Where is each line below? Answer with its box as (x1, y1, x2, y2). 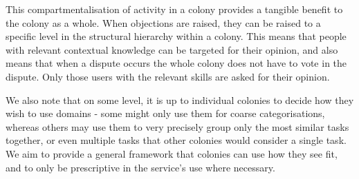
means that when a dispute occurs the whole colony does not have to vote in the (6, 56, 347, 70)
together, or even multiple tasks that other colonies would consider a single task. (6, 133, 347, 147)
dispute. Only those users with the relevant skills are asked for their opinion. (6, 69, 330, 83)
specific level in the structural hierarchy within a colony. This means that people (6, 29, 347, 43)
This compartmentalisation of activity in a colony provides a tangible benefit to (6, 2, 343, 16)
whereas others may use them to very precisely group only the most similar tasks (6, 119, 349, 134)
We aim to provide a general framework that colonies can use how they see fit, (6, 146, 338, 160)
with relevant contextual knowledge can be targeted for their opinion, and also (6, 42, 338, 56)
